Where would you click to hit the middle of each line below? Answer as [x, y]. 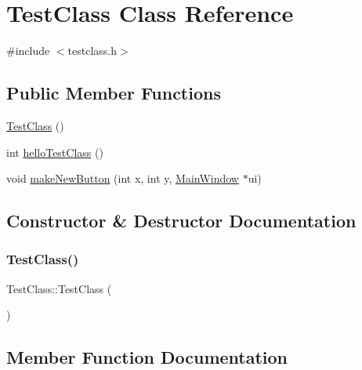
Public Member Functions [114, 93]
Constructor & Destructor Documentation [181, 221]
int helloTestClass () [55, 152]
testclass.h [92, 51]
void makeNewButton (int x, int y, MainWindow [123, 178]
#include [28, 51]
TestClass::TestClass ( [59, 288]
